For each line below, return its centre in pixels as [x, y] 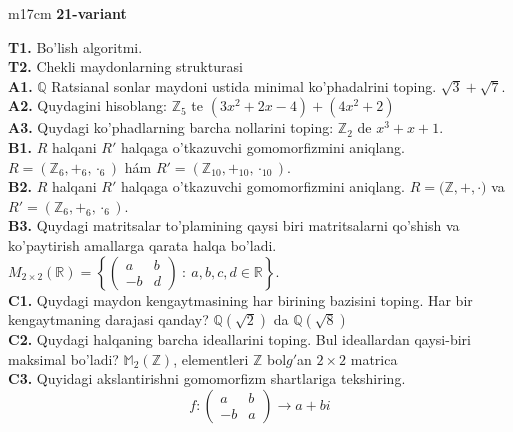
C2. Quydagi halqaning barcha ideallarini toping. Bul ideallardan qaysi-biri [239, 339]
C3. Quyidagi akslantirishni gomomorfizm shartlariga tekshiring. [207, 378]
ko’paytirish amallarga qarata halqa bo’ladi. [142, 244]
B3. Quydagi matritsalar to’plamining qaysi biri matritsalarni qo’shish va [234, 225]
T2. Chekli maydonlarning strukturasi [125, 66]
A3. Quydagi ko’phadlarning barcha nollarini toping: [171, 127]
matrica [374, 358]
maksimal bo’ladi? [63, 358]
